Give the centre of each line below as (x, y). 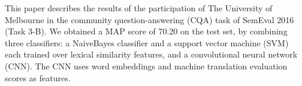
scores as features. (38, 77)
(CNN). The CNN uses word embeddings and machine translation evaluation (146, 66)
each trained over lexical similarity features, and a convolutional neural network (151, 54)
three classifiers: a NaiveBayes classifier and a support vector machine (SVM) (147, 42)
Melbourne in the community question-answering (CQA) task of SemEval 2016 (150, 19)
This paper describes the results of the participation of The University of (139, 8)
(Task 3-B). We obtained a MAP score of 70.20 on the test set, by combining (146, 31)
